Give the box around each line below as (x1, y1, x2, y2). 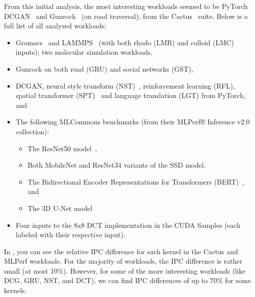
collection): (15, 126, 49, 136)
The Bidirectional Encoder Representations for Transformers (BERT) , (27, 176, 245, 187)
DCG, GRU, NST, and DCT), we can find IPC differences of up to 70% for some (4, 275, 251, 286)
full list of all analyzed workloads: (4, 20, 106, 31)
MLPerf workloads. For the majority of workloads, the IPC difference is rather (4, 256, 243, 266)
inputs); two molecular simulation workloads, (15, 47, 153, 57)
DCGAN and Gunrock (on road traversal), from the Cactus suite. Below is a (4, 10, 248, 21)
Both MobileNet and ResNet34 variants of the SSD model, (27, 160, 206, 170)
